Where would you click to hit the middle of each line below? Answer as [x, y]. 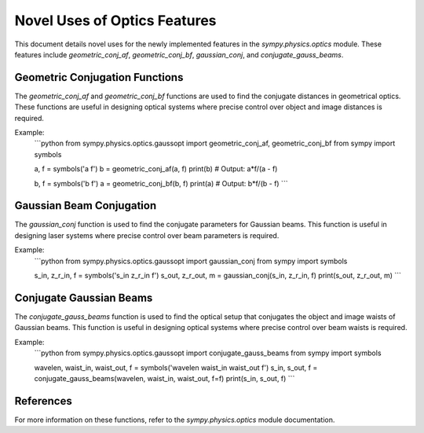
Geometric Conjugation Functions [99, 77]
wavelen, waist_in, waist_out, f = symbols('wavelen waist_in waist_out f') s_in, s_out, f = [176, 367]
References [43, 401]
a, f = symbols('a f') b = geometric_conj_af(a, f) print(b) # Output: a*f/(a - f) [156, 169]
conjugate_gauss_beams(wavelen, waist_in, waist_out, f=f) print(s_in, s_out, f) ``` [164, 378]
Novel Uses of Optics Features [115, 20]
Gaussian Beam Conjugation [86, 205]
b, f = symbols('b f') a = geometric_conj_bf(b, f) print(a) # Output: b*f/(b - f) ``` [161, 183]
